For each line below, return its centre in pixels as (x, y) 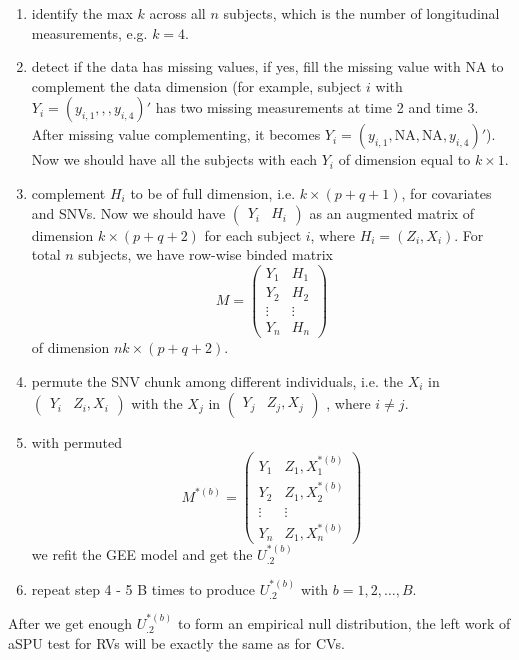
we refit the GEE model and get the (142, 554)
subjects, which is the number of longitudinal (361, 13)
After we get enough (70, 623)
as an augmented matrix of (392, 212)
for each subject (253, 234)
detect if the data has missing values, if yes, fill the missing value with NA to (267, 66)
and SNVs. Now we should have (128, 212)
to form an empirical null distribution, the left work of (344, 623)
